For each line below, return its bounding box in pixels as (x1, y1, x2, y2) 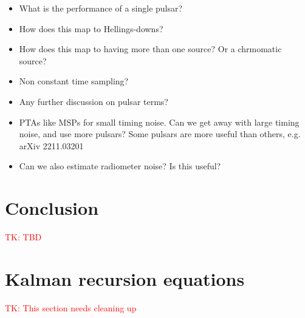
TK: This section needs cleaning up (5, 301, 137, 314)
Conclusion (5, 195, 99, 220)
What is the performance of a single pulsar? (19, 2, 183, 14)
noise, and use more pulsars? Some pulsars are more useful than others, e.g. (19, 127, 301, 140)
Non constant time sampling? (19, 75, 129, 87)
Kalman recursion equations (5, 266, 245, 291)
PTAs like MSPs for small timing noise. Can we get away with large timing (19, 115, 300, 128)
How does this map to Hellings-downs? (19, 22, 163, 35)
